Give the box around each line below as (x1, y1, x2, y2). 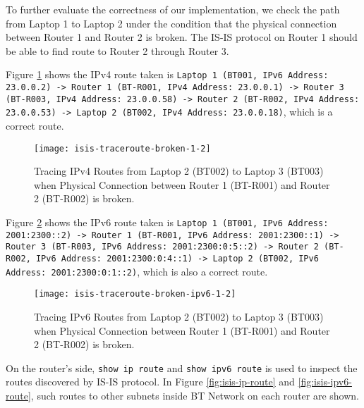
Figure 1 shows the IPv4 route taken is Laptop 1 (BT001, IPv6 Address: (6, 67, 329, 82)
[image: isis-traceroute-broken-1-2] (34, 143, 211, 154)
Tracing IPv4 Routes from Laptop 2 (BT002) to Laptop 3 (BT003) (34, 163, 324, 178)
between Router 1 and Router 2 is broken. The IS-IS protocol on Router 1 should (6, 30, 358, 44)
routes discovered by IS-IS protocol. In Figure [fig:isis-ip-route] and (6, 374, 295, 389)
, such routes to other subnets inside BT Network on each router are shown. (30, 388, 360, 402)
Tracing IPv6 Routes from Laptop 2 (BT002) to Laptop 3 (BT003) (34, 309, 324, 323)
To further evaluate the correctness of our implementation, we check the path (6, 2, 340, 16)
